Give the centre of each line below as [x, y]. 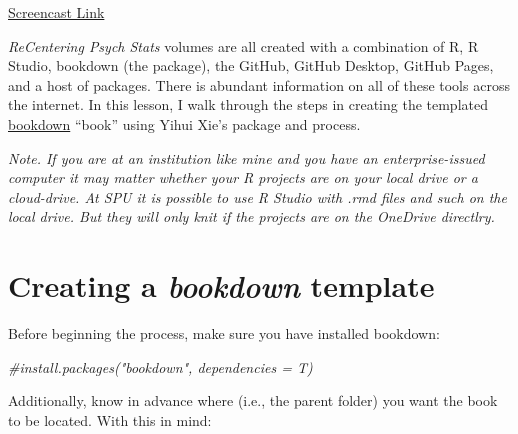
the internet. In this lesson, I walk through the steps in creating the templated [248, 104]
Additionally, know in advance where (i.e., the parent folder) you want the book [253, 400]
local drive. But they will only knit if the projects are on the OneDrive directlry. [251, 216]
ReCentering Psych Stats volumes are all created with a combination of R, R [243, 45]
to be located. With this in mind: [110, 419]
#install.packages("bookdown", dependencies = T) [160, 366]
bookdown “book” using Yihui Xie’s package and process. [184, 123]
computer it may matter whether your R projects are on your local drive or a [243, 177]
